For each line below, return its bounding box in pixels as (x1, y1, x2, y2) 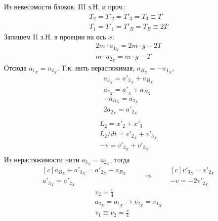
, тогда (110, 154, 130, 164)
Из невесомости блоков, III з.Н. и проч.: (4, 1, 126, 11)
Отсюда (4, 62, 27, 73)
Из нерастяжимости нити (4, 154, 80, 164)
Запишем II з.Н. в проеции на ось (4, 31, 106, 41)
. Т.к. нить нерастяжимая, (57, 62, 135, 73)
